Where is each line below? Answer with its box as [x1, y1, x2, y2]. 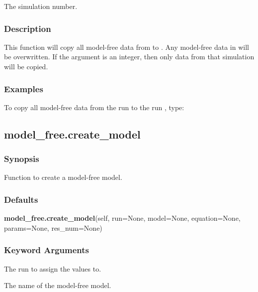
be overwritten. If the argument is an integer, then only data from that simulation [4, 51, 255, 62]
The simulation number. [4, 1, 78, 11]
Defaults [4, 193, 38, 205]
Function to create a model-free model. [4, 172, 122, 182]
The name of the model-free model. [4, 280, 111, 291]
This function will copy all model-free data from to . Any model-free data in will [4, 41, 249, 52]
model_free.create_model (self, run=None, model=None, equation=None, [4, 213, 241, 223]
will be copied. [4, 61, 48, 71]
